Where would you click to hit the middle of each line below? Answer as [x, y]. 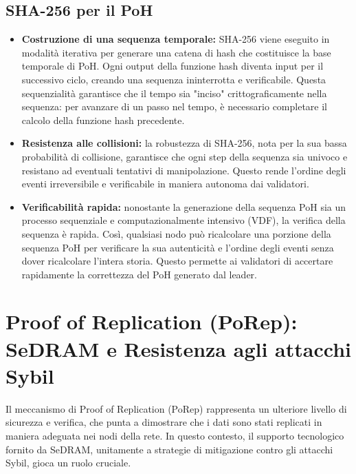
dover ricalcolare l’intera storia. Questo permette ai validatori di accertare [177, 261]
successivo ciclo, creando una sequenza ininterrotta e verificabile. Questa [174, 79]
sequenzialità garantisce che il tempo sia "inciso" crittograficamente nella [174, 93]
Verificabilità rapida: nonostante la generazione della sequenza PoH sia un [184, 206]
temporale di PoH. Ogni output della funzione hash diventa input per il [173, 66]
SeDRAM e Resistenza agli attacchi [178, 348]
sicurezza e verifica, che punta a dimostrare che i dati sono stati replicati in [164, 422]
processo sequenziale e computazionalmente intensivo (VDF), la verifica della [183, 220]
